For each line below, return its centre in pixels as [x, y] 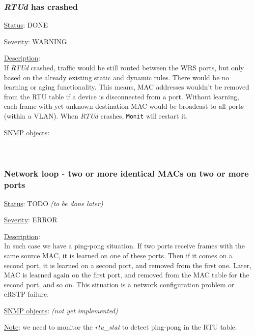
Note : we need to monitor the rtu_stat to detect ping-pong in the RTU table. [121, 327]
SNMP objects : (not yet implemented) [61, 310]
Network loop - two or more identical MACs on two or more [127, 173]
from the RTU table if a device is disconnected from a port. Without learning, [122, 96]
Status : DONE [26, 25]
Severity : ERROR [31, 220]
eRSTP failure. [27, 294]
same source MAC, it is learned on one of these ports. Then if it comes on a [118, 255]
